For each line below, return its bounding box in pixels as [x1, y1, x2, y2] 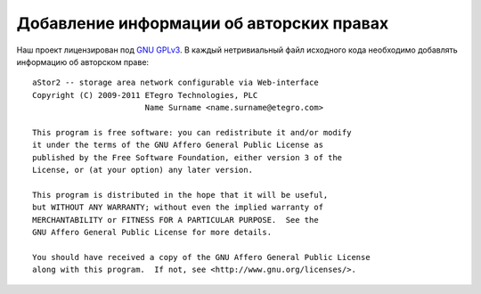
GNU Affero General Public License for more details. [32, 227, 272, 238]
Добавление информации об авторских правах [16, 13, 389, 33]
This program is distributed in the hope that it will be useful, [32, 190, 329, 200]
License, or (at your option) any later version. [32, 165, 254, 176]
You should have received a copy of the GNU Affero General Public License [32, 252, 371, 262]
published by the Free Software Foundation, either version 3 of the [32, 152, 343, 162]
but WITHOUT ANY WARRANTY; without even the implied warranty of [32, 202, 324, 213]
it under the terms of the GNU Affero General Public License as [32, 140, 324, 151]
